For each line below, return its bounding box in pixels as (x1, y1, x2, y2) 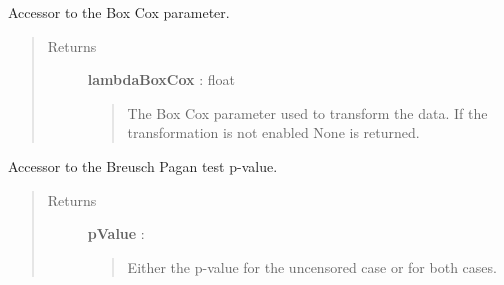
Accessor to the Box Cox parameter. (8, 2, 230, 22)
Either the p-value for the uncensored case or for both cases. (127, 256, 497, 277)
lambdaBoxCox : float (87, 69, 235, 90)
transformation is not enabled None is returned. (127, 122, 420, 143)
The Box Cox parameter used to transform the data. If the (127, 102, 488, 123)
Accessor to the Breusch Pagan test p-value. (8, 155, 278, 176)
